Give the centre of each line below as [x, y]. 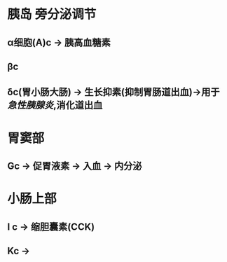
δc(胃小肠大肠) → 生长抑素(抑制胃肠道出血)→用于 [113, 92]
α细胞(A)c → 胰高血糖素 [59, 42]
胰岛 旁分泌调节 [52, 14]
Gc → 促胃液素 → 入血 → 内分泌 [75, 166]
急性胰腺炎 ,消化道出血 [55, 105]
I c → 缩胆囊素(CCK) [51, 227]
